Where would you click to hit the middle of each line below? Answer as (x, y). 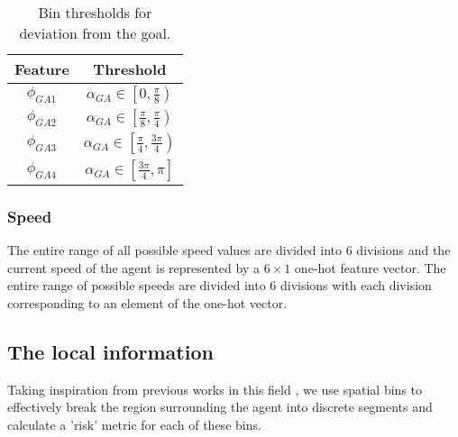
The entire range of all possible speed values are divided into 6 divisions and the (229, 250)
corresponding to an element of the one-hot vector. (147, 303)
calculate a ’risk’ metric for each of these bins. (134, 424)
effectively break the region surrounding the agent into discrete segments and (220, 407)
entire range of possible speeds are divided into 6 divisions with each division (220, 285)
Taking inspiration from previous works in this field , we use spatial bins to (215, 389)
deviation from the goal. (95, 33)
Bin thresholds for (95, 12)
